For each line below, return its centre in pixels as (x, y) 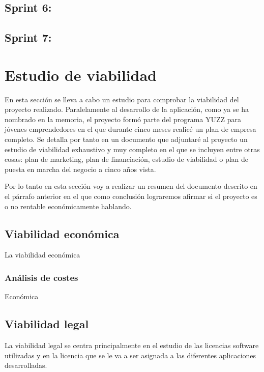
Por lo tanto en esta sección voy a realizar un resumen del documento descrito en (131, 186)
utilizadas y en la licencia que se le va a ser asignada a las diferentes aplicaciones (130, 355)
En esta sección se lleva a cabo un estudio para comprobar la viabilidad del (122, 99)
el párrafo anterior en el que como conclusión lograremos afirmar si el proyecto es (131, 196)
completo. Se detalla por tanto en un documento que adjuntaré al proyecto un (126, 139)
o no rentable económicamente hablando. (68, 206)
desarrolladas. (26, 365)
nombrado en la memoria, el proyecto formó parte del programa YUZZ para (123, 119)
